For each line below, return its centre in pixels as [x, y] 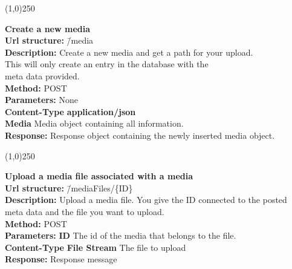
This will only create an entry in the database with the [107, 64]
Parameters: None [41, 100]
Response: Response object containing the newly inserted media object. [140, 135]
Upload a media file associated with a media [99, 176]
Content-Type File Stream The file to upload [96, 247]
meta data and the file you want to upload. [85, 211]
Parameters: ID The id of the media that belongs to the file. [121, 235]
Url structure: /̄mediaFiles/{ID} [69, 188]
